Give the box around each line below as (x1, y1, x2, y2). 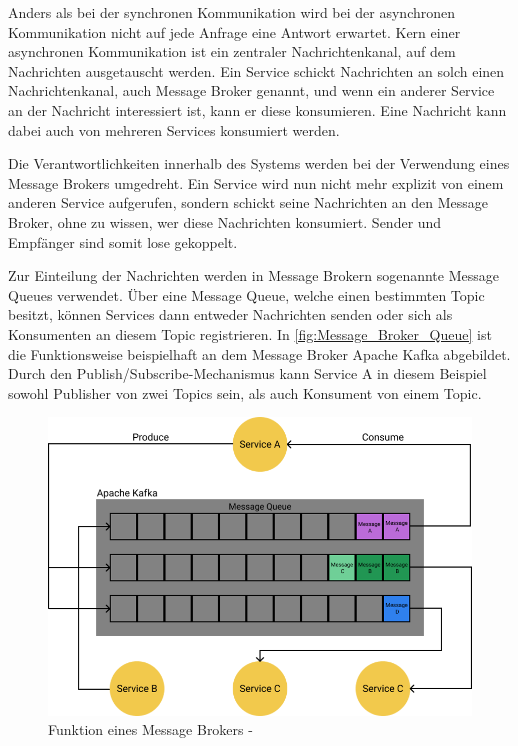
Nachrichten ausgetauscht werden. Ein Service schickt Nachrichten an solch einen (8, 60, 505, 81)
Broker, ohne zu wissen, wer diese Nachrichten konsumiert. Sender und (8, 211, 442, 232)
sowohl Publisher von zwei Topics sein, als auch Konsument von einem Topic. (8, 382, 482, 403)
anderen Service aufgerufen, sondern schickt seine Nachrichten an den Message (8, 192, 489, 213)
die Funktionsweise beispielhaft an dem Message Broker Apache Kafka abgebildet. (8, 343, 511, 364)
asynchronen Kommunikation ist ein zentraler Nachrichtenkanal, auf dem (8, 41, 456, 62)
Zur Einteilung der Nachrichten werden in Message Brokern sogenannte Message (8, 265, 499, 286)
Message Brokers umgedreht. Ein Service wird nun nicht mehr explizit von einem (8, 172, 504, 193)
